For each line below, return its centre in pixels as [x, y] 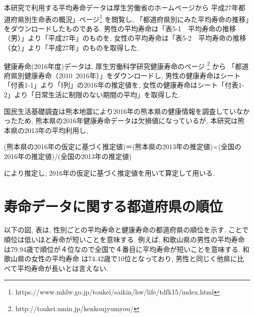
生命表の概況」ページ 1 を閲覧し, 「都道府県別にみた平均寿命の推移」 [140, 18]
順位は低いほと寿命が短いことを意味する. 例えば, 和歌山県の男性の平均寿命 [125, 239]
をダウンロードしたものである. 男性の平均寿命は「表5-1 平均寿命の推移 [120, 28]
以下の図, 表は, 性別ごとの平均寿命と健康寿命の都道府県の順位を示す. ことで [127, 230]
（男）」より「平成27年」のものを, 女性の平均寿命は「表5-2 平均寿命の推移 [125, 38]
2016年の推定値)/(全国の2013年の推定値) [68, 156]
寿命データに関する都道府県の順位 [114, 206]
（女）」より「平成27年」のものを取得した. [72, 48]
